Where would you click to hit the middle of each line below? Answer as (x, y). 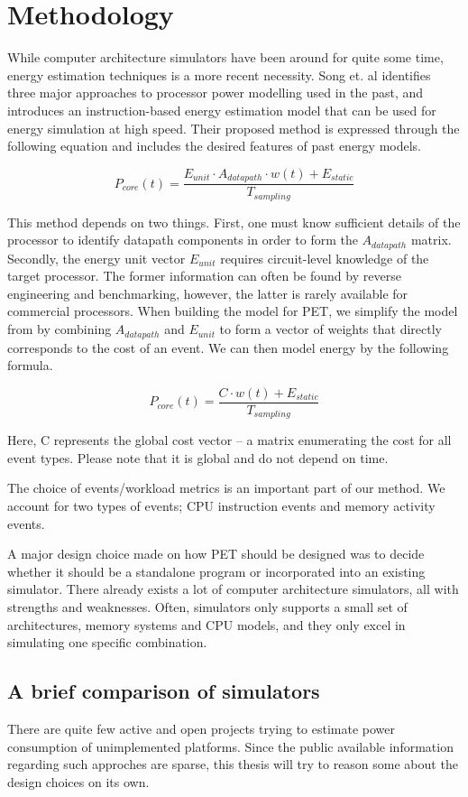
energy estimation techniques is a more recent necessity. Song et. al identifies (219, 74)
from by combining (60, 329)
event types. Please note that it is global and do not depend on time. (198, 457)
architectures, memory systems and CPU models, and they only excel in (206, 624)
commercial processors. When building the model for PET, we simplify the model (233, 311)
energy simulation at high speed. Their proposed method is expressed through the (234, 128)
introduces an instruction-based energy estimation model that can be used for (222, 110)
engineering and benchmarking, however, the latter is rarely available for (208, 293)
